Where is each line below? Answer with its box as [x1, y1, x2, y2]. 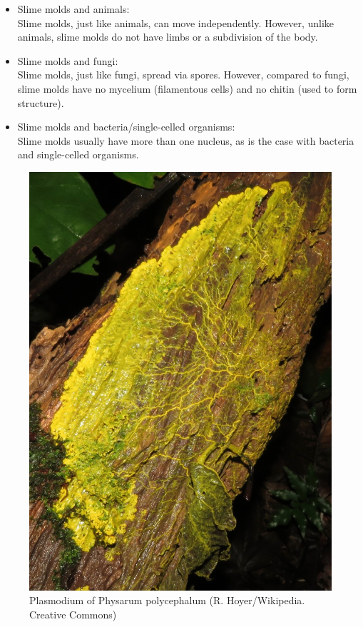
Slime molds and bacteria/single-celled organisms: [17, 119, 235, 134]
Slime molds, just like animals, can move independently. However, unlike [17, 15, 334, 30]
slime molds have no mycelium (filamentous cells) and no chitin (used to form [17, 81, 357, 96]
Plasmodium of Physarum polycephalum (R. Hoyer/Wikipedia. [29, 593, 305, 608]
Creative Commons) [29, 606, 117, 621]
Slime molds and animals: [17, 1, 130, 16]
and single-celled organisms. [17, 147, 139, 162]
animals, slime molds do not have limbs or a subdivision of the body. [17, 29, 318, 44]
